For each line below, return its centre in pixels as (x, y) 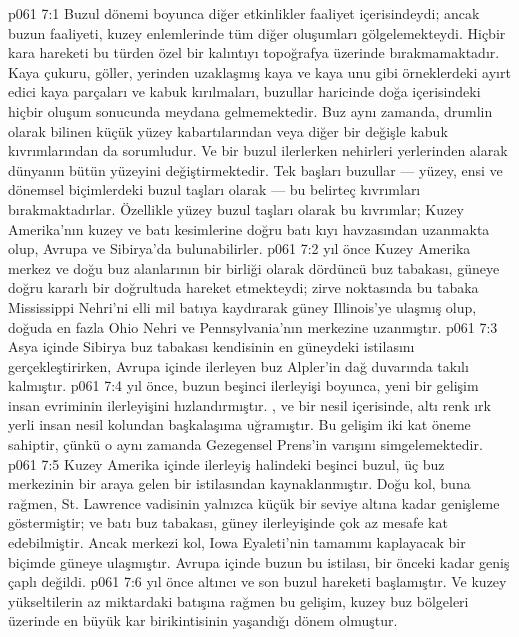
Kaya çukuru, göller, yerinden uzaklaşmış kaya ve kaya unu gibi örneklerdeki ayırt (259, 71)
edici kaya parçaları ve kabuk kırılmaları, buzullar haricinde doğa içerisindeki (244, 91)
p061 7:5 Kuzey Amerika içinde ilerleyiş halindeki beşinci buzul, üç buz (226, 463)
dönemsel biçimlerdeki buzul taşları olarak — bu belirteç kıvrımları (214, 189)
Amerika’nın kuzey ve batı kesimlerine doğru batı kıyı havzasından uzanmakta (249, 228)
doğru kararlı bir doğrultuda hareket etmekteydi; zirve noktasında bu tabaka (243, 287)
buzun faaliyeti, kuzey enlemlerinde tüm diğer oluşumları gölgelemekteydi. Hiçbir (257, 32)
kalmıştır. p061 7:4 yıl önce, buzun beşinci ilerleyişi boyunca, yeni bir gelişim (243, 385)
